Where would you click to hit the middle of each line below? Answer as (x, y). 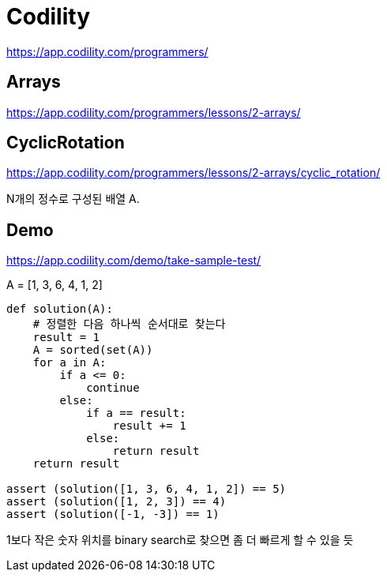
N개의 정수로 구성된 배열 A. (73, 199)
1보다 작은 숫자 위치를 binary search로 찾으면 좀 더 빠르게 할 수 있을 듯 (180, 540)
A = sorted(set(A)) (93, 350)
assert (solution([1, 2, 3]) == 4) (116, 502)
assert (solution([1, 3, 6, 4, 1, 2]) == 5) (147, 489)
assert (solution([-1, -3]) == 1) (113, 514)
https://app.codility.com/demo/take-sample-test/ (134, 261)
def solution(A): (60, 309)
